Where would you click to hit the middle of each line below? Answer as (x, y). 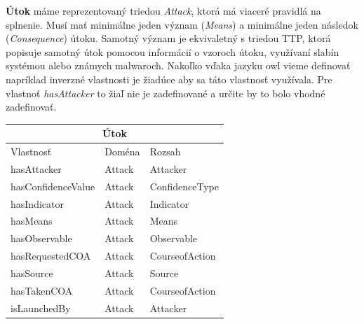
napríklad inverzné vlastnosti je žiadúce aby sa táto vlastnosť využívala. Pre (169, 79)
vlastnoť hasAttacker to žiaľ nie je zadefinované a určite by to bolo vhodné (166, 93)
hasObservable (41, 238)
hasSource (32, 273)
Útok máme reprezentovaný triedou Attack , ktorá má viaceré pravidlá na (163, 10)
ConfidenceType (184, 186)
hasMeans (32, 221)
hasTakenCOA (42, 290)
